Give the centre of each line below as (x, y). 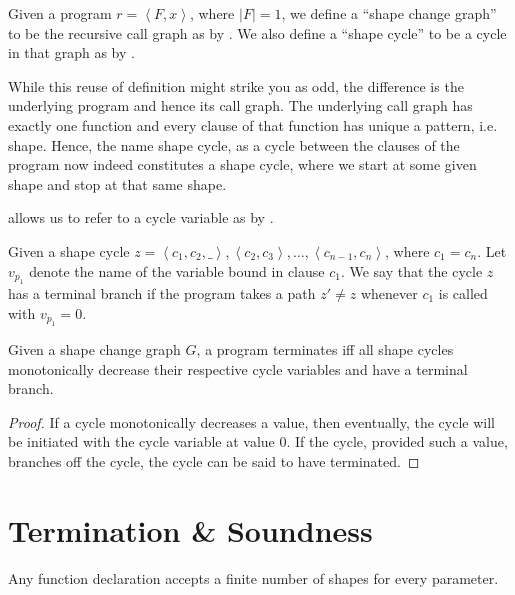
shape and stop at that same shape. (117, 183)
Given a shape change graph (94, 348)
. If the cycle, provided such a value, (397, 441)
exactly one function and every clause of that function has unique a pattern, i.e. (253, 124)
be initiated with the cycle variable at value (141, 441)
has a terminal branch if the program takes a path (162, 292)
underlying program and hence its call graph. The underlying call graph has (240, 105)
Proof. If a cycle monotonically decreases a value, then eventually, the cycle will (251, 421)
